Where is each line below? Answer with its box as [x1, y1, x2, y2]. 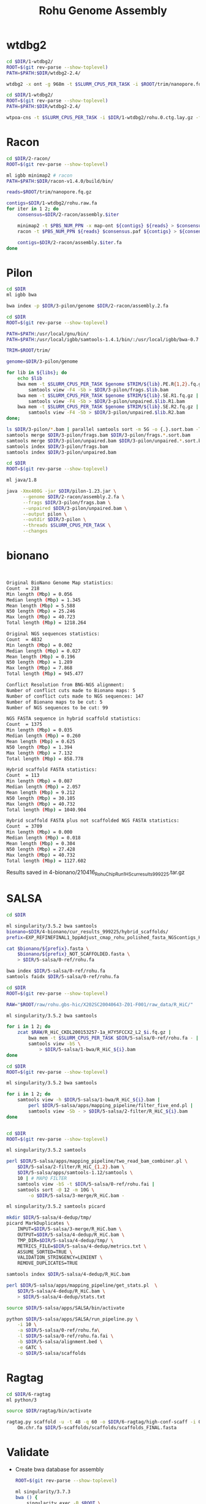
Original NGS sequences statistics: [6, 631, 100, 637]
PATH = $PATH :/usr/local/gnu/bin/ [6, 331, 89, 337]
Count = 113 [6, 773, 40, 779]
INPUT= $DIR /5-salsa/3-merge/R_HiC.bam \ [17, 1226, 122, 1232]
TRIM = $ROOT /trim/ [6, 347, 51, 353]
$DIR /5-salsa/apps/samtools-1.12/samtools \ [17, 1170, 133, 1176]
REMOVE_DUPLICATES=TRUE [17, 1260, 78, 1267]
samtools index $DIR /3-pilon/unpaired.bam [6, 449, 116, 455]
